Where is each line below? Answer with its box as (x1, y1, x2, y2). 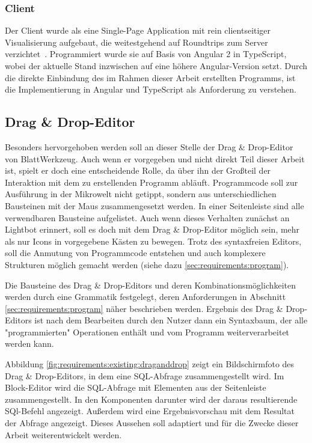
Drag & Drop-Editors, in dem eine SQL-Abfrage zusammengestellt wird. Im (5, 369, 284, 382)
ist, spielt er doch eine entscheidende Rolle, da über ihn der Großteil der (5, 164, 271, 177)
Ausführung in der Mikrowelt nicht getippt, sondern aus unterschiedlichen (5, 188, 277, 200)
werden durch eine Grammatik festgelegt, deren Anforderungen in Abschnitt (5, 290, 286, 303)
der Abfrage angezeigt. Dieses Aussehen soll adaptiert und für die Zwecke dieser (5, 417, 299, 429)
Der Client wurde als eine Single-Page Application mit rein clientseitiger (5, 24, 271, 37)
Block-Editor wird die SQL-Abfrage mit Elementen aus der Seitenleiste (5, 381, 266, 394)
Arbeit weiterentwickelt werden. (5, 428, 122, 441)
